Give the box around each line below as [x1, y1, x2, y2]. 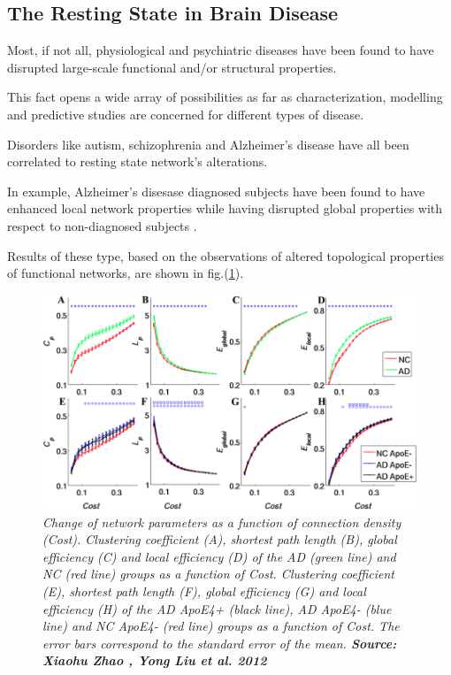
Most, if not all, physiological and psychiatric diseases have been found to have [7, 41, 434, 59]
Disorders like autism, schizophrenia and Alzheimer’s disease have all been [7, 134, 409, 153]
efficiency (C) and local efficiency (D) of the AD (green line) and [42, 547, 396, 565]
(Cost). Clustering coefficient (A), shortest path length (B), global [42, 530, 397, 548]
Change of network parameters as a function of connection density [42, 512, 401, 531]
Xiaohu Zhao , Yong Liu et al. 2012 [42, 651, 267, 670]
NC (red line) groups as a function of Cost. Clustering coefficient [42, 564, 394, 583]
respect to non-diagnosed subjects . [7, 216, 197, 234]
